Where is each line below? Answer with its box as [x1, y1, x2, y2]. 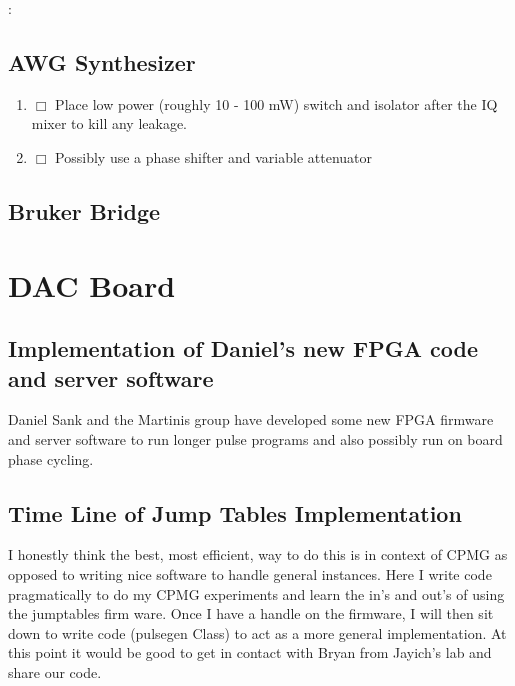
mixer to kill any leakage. [31, 113, 188, 134]
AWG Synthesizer [8, 46, 196, 77]
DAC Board [8, 264, 176, 305]
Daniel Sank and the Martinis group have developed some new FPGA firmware [8, 409, 494, 430]
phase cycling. [8, 448, 94, 469]
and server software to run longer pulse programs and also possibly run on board [8, 428, 503, 449]
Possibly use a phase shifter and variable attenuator [55, 146, 372, 167]
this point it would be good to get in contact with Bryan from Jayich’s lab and [8, 642, 492, 663]
